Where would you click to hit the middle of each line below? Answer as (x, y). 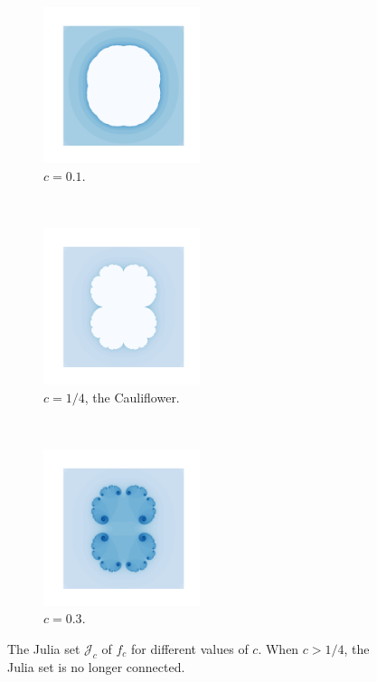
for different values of (190, 648)
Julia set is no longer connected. (96, 666)
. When (278, 648)
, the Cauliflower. (132, 397)
